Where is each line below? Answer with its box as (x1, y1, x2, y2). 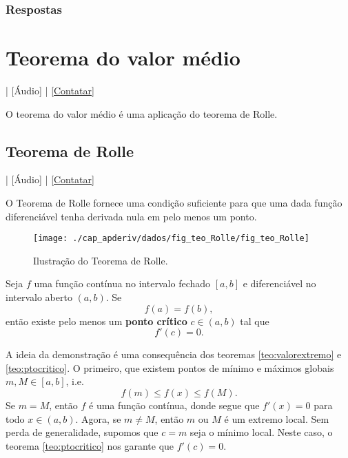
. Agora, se (75, 411, 121, 426)
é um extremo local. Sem (224, 411, 329, 426)
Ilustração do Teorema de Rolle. (33, 253, 168, 267)
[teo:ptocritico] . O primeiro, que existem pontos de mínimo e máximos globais (6, 360, 334, 375)
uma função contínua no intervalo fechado (34, 276, 211, 291)
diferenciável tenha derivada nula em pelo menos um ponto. (6, 209, 257, 223)
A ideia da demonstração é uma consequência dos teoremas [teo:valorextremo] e (6, 347, 342, 362)
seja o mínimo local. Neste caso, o (190, 425, 333, 439)
